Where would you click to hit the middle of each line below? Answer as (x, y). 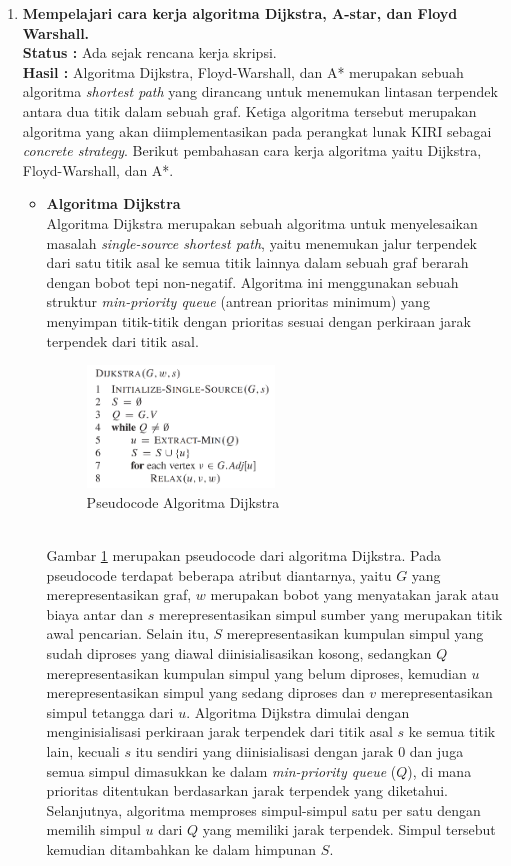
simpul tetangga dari (110, 711)
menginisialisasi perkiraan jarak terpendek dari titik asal (219, 731)
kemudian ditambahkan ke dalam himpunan (181, 848)
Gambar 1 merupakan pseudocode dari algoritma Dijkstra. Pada (244, 555)
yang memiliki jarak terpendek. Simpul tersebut (349, 829)
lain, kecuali (83, 751)
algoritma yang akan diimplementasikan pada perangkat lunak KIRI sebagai (257, 130)
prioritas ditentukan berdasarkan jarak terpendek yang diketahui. (247, 790)
